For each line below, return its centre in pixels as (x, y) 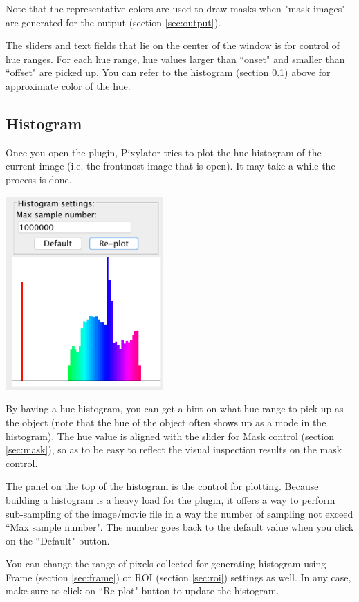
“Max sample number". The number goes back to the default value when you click (180, 527)
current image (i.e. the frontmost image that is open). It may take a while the (171, 166)
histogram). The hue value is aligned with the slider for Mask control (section (170, 436)
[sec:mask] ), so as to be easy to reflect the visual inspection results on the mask (174, 449)
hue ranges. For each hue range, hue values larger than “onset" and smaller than (175, 58)
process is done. (39, 179)
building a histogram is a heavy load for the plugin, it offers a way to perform (171, 499)
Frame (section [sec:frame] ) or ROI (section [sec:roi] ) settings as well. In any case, (178, 577)
